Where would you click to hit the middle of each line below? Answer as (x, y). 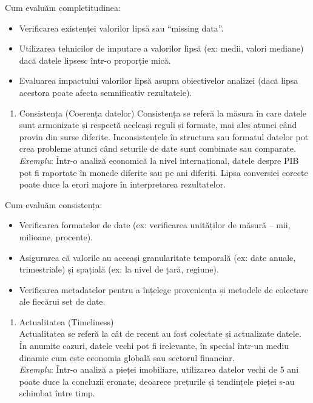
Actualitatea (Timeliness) (66, 321)
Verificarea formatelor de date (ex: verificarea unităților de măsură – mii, (155, 225)
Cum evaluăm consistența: (54, 204)
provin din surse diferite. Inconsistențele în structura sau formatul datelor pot (164, 136)
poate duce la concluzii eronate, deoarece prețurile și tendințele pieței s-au (157, 381)
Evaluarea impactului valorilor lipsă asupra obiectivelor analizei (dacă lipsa (159, 80)
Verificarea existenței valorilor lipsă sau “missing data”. (121, 28)
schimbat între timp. (57, 393)
